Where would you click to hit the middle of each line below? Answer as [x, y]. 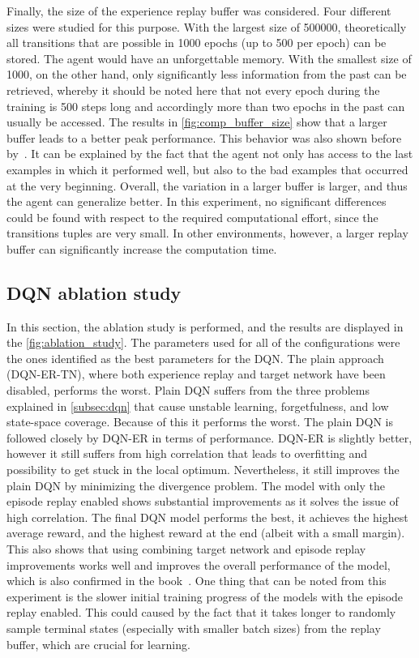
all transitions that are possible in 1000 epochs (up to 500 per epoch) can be [197, 43]
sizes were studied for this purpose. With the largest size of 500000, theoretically [207, 26]
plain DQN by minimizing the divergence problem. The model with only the [196, 485]
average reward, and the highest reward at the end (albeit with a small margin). [206, 533]
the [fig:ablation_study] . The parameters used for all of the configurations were [203, 342]
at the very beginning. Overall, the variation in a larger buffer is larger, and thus [207, 185]
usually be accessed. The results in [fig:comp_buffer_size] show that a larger [197, 122]
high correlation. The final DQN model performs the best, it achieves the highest [207, 517]
